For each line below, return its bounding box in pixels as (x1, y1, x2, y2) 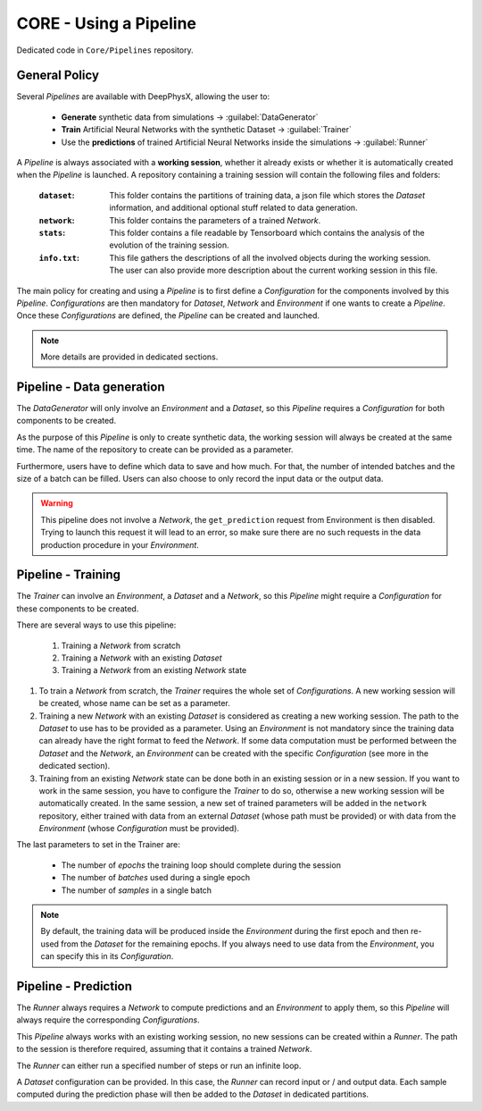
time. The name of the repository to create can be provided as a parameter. (16, 444, 294, 455)
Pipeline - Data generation (16, 379, 165, 394)
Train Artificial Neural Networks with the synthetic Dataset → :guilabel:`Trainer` (61, 124, 353, 135)
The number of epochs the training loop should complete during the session (61, 859, 341, 871)
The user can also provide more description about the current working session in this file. (109, 265, 438, 276)
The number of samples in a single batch (61, 885, 212, 896)
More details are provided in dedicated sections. (40, 351, 219, 362)
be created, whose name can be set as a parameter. (38, 698, 231, 709)
